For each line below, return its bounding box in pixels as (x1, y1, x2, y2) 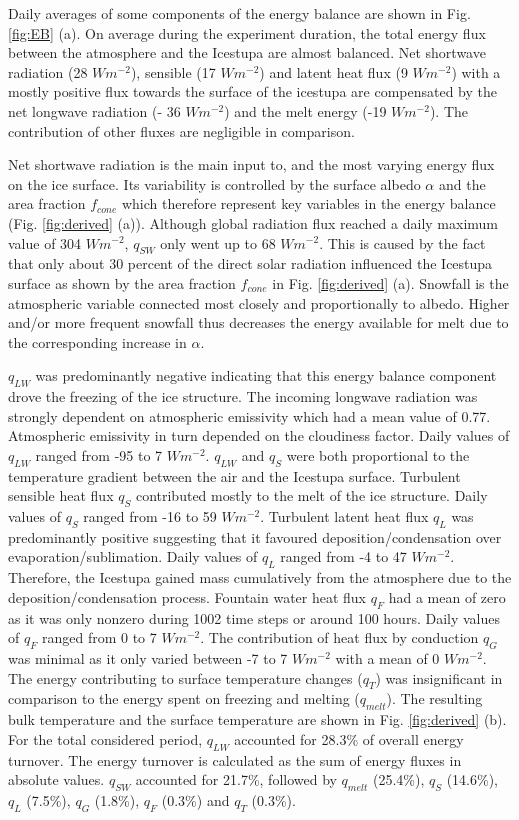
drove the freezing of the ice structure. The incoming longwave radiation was (8, 386, 478, 407)
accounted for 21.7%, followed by (135, 769, 337, 790)
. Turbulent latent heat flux (260, 506, 429, 527)
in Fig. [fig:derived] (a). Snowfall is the (272, 272, 509, 293)
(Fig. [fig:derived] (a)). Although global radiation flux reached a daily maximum (8, 212, 499, 233)
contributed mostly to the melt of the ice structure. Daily (135, 485, 488, 506)
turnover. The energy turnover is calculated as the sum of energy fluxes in (8, 749, 462, 770)
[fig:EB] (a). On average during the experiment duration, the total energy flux (8, 22, 486, 43)
